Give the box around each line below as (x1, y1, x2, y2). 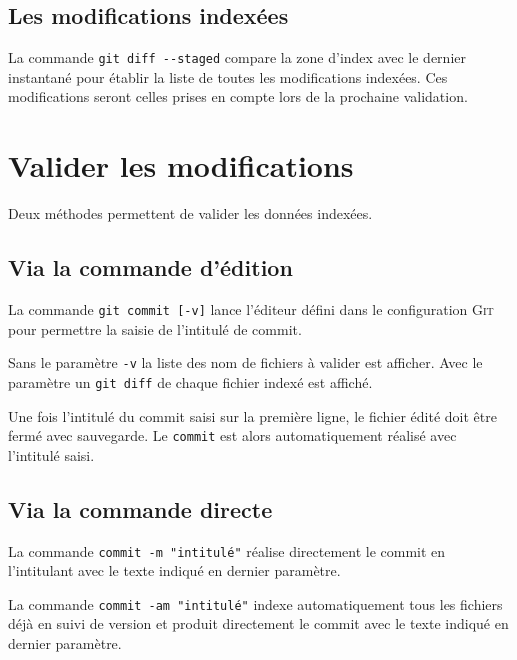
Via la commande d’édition (8, 252, 293, 283)
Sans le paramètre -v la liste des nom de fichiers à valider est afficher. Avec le (8, 352, 483, 373)
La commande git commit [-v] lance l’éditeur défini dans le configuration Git (8, 298, 494, 319)
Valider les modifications (8, 145, 354, 186)
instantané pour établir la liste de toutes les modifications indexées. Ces (8, 66, 448, 87)
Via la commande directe (8, 493, 273, 524)
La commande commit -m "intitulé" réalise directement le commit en (8, 540, 446, 561)
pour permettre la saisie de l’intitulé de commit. (8, 318, 302, 339)
